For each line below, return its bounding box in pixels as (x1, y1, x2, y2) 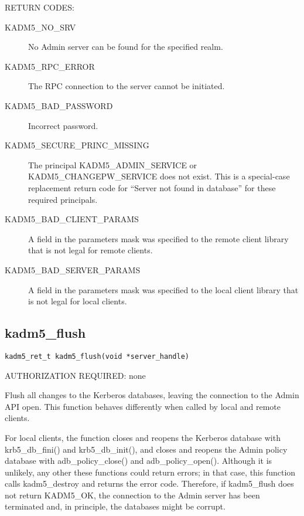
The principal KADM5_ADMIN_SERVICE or (28, 158, 197, 171)
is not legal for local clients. (28, 295, 127, 307)
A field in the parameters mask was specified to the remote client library (28, 232, 289, 245)
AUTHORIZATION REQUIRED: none (5, 369, 146, 381)
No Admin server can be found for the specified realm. (28, 40, 223, 53)
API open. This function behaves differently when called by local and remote (5, 400, 281, 412)
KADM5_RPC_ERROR (5, 60, 95, 72)
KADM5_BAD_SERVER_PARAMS (5, 263, 141, 276)
